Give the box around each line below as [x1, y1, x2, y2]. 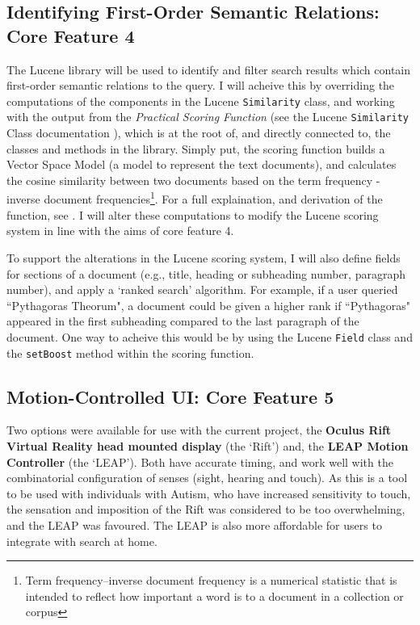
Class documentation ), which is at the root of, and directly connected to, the [6, 124, 391, 141]
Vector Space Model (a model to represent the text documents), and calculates [6, 156, 397, 173]
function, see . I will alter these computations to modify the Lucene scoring [6, 206, 379, 223]
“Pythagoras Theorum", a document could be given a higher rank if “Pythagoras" [6, 296, 411, 313]
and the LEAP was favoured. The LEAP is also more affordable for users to [6, 516, 382, 533]
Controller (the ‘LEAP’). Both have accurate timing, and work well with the [6, 453, 393, 470]
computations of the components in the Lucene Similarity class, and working [6, 92, 395, 109]
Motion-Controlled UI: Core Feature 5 [6, 384, 334, 409]
